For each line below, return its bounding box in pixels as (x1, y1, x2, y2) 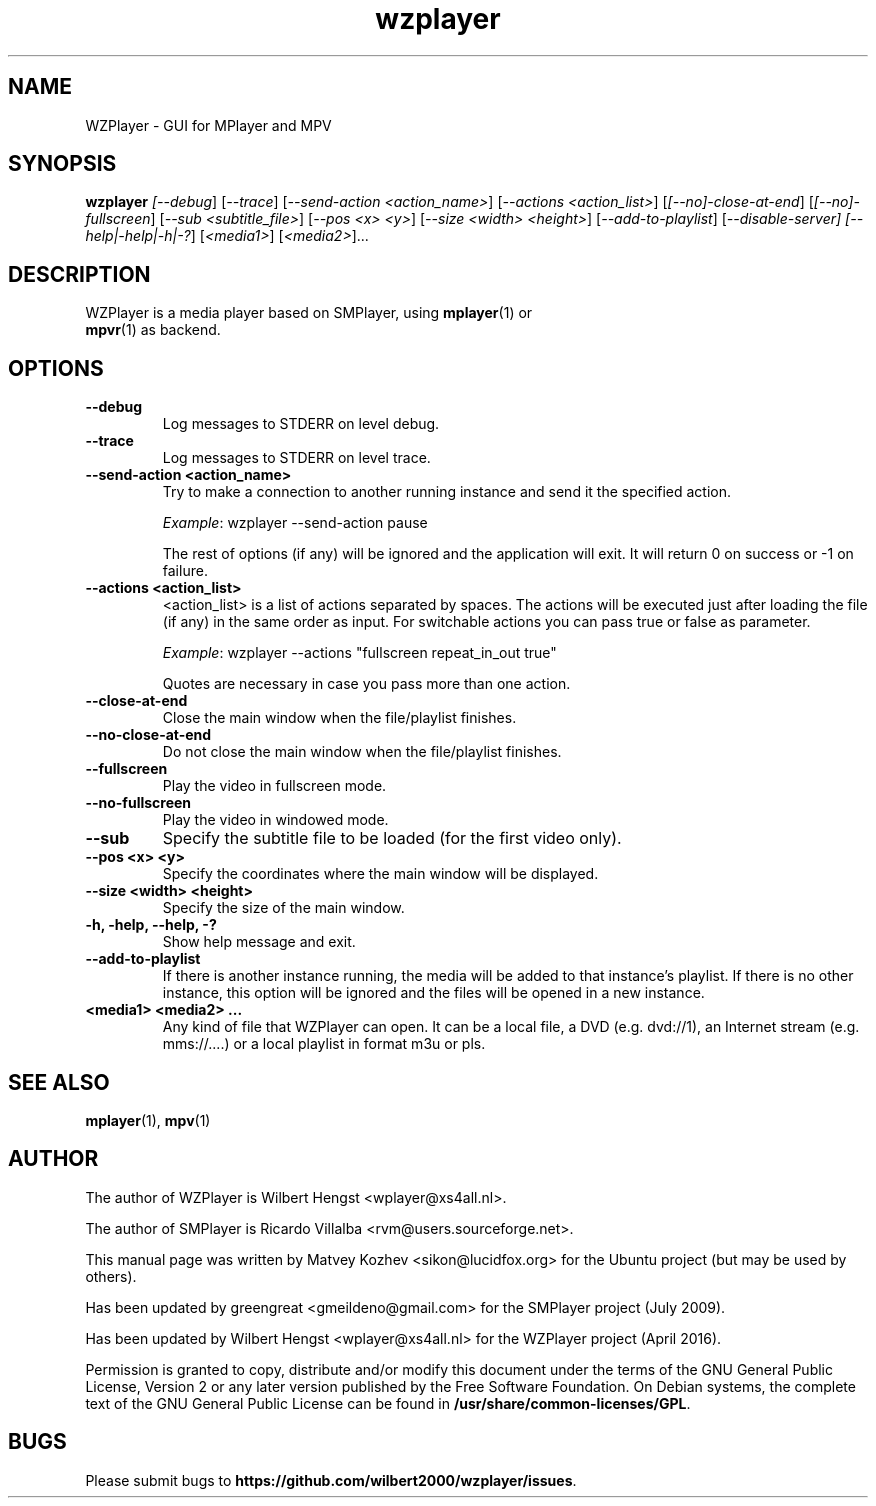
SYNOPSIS (8, 151, 117, 177)
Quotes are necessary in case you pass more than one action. (162, 675, 571, 693)
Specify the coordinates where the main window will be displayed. (162, 865, 599, 883)
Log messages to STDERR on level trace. (162, 449, 431, 467)
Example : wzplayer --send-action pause (162, 514, 428, 532)
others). (85, 1267, 137, 1285)
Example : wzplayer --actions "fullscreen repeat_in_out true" (162, 644, 557, 662)
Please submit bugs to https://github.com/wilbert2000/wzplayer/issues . (85, 1471, 577, 1489)
